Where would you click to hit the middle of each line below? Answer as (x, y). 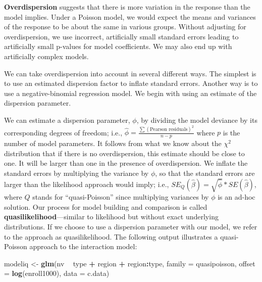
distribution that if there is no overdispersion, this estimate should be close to (124, 153)
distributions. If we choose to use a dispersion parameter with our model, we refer (131, 226)
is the (231, 132)
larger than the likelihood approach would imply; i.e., (87, 184)
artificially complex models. (46, 56)
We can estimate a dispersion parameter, (67, 120)
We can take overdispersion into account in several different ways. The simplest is (130, 73)
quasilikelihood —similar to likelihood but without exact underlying (111, 217)
